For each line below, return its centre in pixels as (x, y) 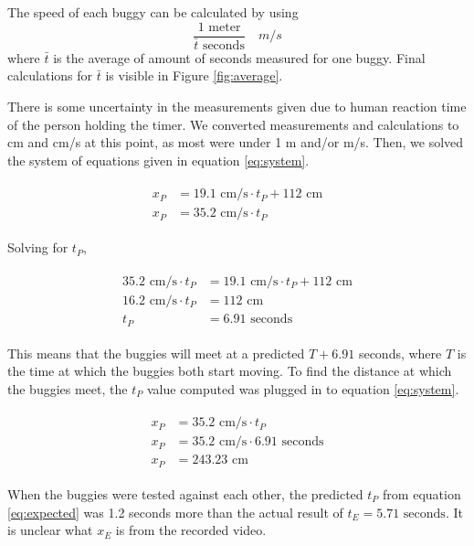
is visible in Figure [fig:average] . (194, 75)
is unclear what (50, 530)
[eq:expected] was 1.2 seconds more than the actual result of (175, 512)
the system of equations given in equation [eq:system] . (158, 160)
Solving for (38, 247)
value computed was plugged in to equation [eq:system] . (303, 388)
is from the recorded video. (191, 530)
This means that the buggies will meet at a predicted (156, 353)
